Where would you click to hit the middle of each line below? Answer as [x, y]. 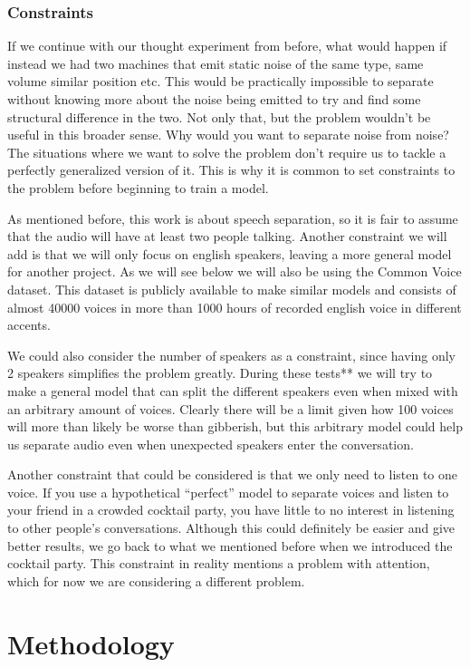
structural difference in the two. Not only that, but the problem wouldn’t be [219, 116]
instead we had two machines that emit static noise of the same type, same [216, 63]
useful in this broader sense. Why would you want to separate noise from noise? [228, 135]
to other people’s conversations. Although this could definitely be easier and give [231, 528]
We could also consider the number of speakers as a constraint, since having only [231, 355]
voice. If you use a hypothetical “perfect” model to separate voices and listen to [228, 492]
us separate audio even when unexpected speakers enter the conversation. [211, 444]
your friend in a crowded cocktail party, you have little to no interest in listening [231, 510]
